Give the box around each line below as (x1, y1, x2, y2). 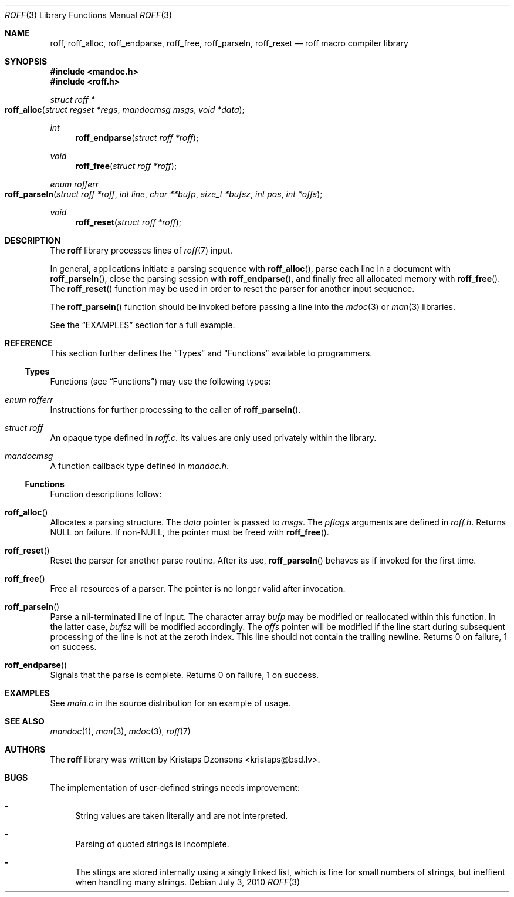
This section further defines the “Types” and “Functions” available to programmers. (50, 348, 373, 358)
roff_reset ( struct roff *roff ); (75, 217, 182, 227)
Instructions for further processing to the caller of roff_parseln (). (50, 404, 301, 414)
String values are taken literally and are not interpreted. (75, 811, 288, 821)
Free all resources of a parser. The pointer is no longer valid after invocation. (50, 584, 346, 593)
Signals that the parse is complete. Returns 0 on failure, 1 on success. (50, 670, 319, 680)
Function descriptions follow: (50, 489, 162, 499)
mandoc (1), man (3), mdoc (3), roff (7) (50, 726, 191, 736)
